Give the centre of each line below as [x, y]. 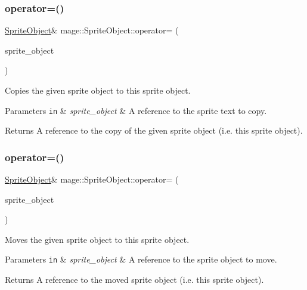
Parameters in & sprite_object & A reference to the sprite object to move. [141, 259]
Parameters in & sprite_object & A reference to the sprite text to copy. [136, 110]
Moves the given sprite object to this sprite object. [97, 239]
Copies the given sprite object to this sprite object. [98, 90]
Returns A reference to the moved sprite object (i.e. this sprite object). [134, 280]
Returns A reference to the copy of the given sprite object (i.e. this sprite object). [154, 130]
